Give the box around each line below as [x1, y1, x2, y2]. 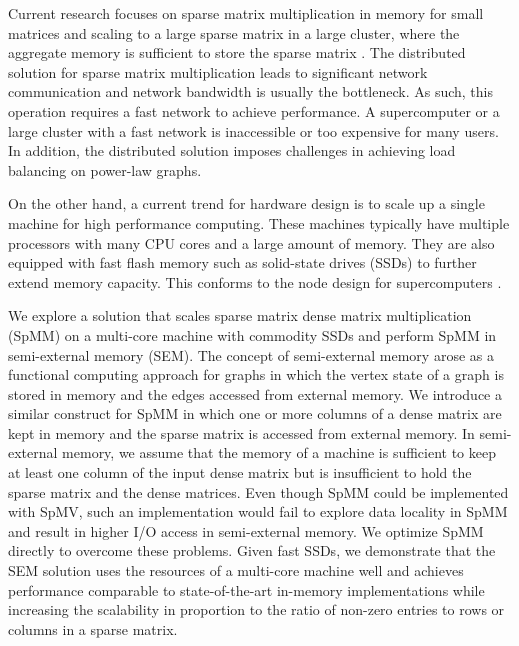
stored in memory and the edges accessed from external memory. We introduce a [8, 383, 502, 404]
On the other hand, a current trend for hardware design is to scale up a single [8, 193, 485, 214]
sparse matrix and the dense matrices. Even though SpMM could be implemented [8, 481, 509, 502]
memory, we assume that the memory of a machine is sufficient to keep [62, 442, 496, 463]
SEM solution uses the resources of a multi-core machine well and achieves [8, 560, 464, 581]
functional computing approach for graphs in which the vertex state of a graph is [8, 364, 504, 385]
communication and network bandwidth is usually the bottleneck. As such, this [8, 81, 494, 102]
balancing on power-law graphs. [8, 159, 202, 180]
